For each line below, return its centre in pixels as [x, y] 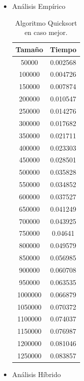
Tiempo [63, 49]
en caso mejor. [46, 32]
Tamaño [29, 49]
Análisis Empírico [39, 6]
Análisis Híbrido [36, 374]
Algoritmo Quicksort [46, 22]
